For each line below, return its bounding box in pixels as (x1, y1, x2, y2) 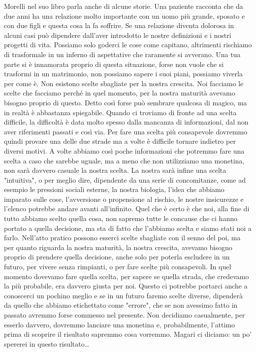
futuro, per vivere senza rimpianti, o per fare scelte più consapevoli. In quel (4, 261, 231, 272)
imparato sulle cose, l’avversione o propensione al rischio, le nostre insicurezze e (4, 193, 244, 204)
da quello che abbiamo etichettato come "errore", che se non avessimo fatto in (4, 300, 238, 310)
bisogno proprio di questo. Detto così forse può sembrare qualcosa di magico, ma (4, 97, 247, 107)
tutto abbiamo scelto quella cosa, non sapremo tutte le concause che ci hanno (4, 213, 237, 224)
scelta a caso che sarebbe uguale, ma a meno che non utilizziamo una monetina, (4, 155, 245, 165)
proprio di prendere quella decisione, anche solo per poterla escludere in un (4, 252, 230, 262)
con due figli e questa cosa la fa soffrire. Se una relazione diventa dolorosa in (4, 20, 234, 31)
